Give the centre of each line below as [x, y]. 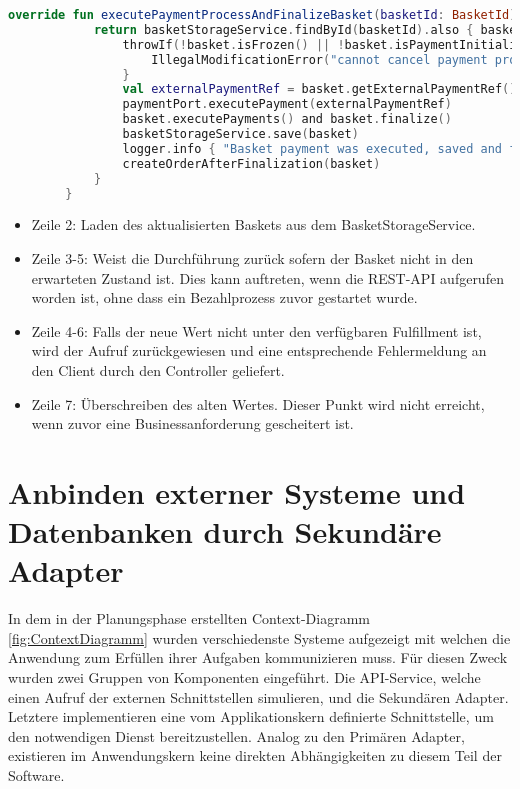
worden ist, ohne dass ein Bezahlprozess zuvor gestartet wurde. [224, 297]
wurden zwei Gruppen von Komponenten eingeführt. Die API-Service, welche [244, 677]
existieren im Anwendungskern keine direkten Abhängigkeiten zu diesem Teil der [255, 755]
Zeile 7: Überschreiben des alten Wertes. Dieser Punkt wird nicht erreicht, [258, 403]
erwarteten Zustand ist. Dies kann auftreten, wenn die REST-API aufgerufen [267, 277]
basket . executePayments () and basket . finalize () [287, 119]
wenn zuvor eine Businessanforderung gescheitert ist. [192, 423]
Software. [36, 774]
